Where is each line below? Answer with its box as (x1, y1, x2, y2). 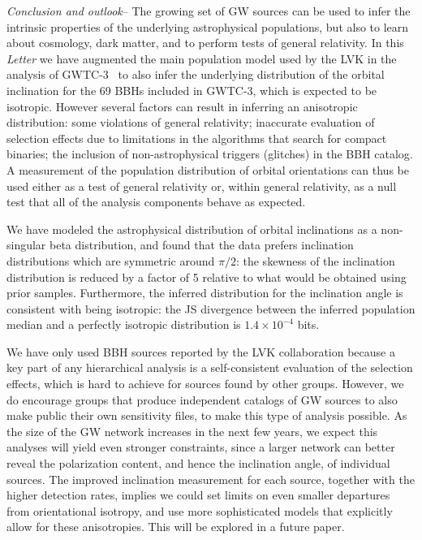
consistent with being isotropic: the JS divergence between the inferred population (6, 300, 416, 317)
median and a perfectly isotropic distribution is (6, 316, 241, 333)
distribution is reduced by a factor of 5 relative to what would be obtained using (6, 268, 407, 285)
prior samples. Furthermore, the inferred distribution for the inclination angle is (6, 284, 403, 301)
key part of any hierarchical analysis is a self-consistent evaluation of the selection (6, 359, 413, 376)
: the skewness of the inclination (235, 252, 395, 269)
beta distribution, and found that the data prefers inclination (50, 236, 354, 253)
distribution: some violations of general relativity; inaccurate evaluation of (6, 114, 375, 131)
